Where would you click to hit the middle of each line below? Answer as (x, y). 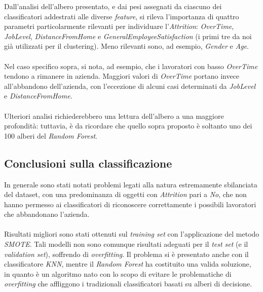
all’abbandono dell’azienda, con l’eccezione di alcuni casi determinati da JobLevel (130, 86)
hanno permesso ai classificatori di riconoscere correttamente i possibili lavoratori (130, 204)
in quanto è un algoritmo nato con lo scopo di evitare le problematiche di (118, 273)
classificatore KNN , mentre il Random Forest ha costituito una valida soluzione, (128, 264)
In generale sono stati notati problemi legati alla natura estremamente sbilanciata (131, 184)
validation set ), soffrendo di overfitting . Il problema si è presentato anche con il (126, 254)
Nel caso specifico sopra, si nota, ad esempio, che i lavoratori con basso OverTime (131, 66)
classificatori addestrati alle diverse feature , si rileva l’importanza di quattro (122, 16)
